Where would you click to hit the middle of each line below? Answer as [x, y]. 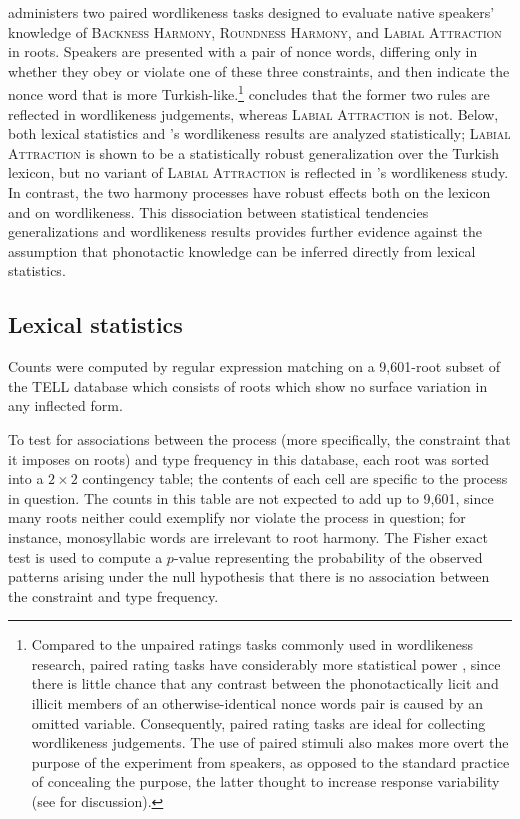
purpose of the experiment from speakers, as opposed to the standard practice [270, 761]
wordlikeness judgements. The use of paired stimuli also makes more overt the [270, 742]
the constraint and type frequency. [113, 595]
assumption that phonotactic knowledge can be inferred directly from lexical [242, 250]
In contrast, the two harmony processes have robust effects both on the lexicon [249, 192]
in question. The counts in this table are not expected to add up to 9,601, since [251, 497]
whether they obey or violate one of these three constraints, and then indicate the [259, 70]
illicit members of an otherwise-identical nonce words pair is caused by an [257, 703]
